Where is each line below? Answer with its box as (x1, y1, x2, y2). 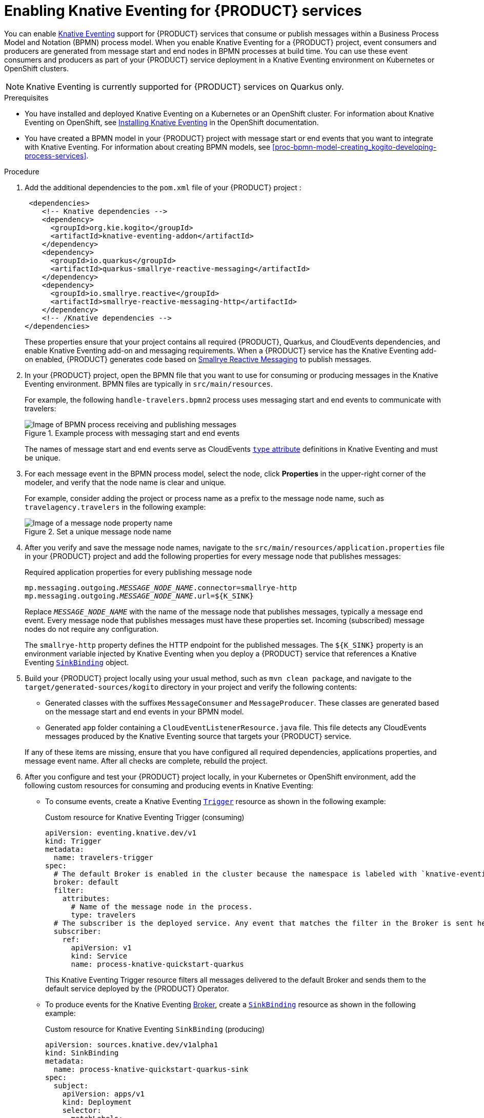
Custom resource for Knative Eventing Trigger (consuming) (45, 812, 245, 822)
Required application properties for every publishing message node (25, 567, 252, 576)
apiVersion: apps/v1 (62, 1089, 145, 1098)
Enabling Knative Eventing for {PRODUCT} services (4, 2, 362, 19)
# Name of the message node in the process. (71, 902, 253, 911)
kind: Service (71, 951, 128, 960)
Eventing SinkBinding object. (25, 657, 129, 667)
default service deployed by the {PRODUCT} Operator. (45, 984, 229, 993)
